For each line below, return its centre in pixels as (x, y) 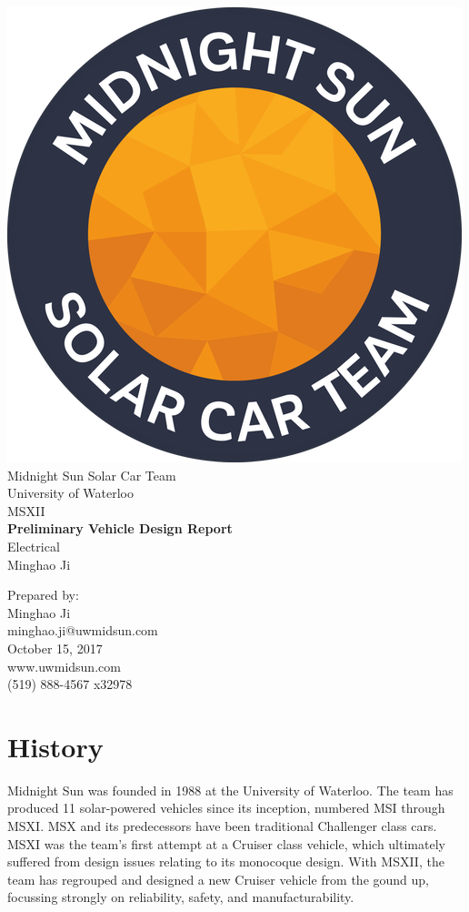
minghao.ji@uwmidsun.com (83, 630)
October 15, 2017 (55, 648)
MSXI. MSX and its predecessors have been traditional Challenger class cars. (222, 826)
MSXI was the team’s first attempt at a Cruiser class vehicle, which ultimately (226, 843)
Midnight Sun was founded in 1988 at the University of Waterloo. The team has (230, 790)
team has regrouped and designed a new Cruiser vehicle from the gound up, (218, 879)
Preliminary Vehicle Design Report (120, 528)
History (55, 746)
